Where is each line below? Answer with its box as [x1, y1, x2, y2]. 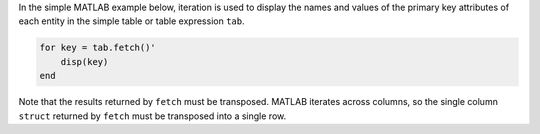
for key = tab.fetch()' [39, 42, 157, 54]
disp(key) [60, 56, 109, 67]
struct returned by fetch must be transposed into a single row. [18, 110, 287, 122]
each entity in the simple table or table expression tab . [18, 15, 245, 27]
